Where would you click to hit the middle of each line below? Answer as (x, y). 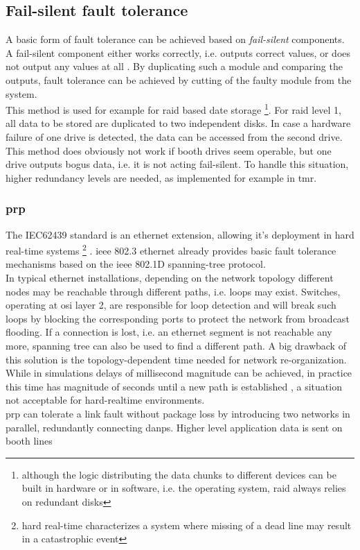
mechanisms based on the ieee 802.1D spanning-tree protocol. (136, 264)
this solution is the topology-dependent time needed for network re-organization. (176, 359)
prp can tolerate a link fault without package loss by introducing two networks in (178, 413)
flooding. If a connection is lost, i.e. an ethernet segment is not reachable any (169, 332)
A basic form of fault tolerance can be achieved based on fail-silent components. (175, 39)
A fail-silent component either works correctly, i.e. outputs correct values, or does (178, 52)
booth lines (29, 441)
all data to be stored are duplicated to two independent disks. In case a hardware (178, 123)
